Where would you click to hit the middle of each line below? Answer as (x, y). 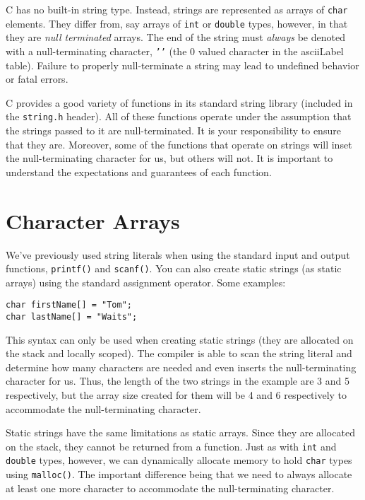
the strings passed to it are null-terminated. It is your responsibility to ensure (173, 130)
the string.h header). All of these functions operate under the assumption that (179, 116)
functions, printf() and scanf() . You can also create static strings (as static (174, 268)
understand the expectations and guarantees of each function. (139, 171)
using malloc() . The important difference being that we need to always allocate (179, 474)
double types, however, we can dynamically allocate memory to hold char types (179, 460)
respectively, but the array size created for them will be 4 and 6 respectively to (176, 395)
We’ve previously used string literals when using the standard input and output (178, 254)
